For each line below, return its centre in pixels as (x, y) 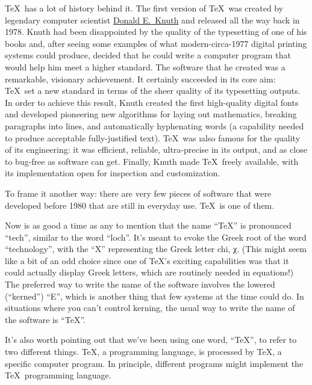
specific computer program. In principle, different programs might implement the (154, 363)
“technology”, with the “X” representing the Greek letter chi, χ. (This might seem (156, 249)
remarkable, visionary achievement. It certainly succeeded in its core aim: (140, 79)
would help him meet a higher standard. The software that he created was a (145, 66)
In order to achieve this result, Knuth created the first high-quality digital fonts (152, 102)
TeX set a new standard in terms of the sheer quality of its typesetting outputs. (153, 91)
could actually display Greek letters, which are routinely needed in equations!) (149, 272)
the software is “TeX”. (45, 319)
